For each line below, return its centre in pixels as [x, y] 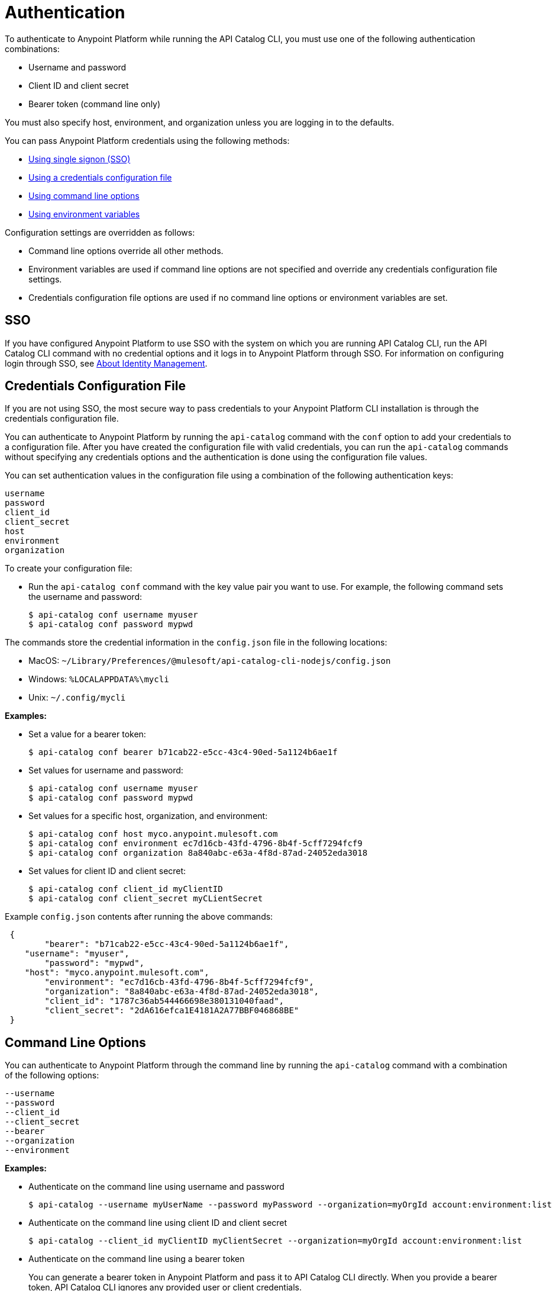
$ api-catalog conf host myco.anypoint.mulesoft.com [153, 834]
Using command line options [84, 195]
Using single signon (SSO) [80, 159]
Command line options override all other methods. [126, 251]
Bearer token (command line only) [95, 104]
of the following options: [52, 1075]
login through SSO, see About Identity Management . [106, 363]
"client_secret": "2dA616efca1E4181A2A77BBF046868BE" [172, 1011]
